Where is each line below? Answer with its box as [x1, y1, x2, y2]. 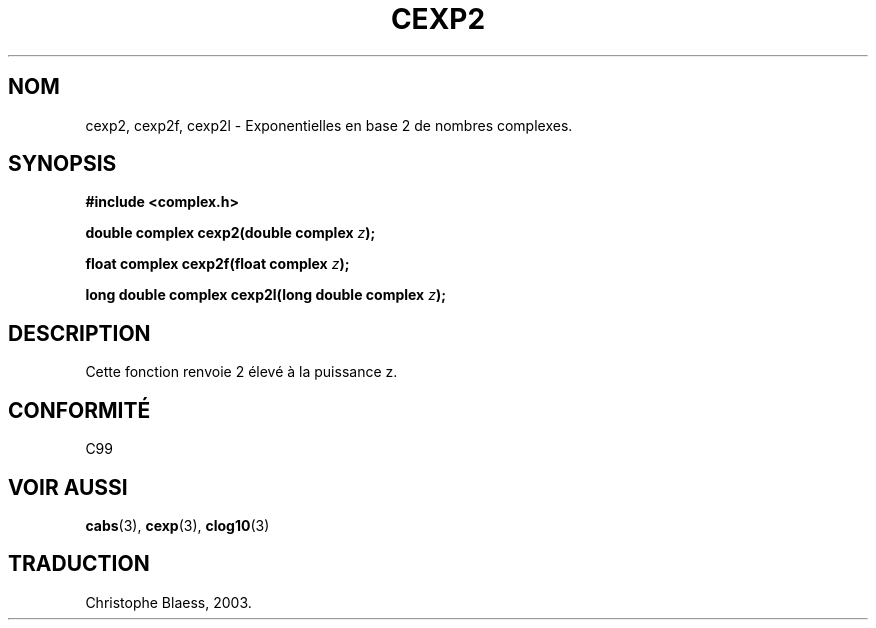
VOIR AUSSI [8, 474, 128, 500]
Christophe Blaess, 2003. [85, 593, 252, 611]
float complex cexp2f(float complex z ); [85, 255, 350, 273]
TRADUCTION [8, 551, 150, 577]
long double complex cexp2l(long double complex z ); [85, 286, 446, 304]
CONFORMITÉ [8, 397, 151, 423]
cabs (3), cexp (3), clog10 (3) [85, 516, 270, 534]
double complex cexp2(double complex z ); [85, 224, 376, 242]
